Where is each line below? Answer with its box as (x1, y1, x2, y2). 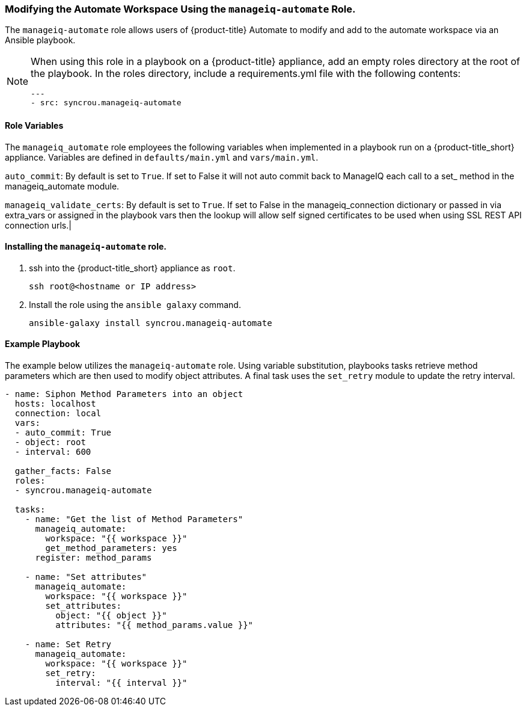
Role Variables (5, 120, 64, 131)
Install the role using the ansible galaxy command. (29, 299, 241, 310)
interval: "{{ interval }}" (55, 678, 188, 688)
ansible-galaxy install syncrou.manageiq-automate (29, 318, 272, 328)
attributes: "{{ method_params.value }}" (55, 620, 254, 630)
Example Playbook (5, 339, 81, 349)
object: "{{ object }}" (55, 611, 167, 621)
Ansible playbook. (5, 35, 76, 46)
